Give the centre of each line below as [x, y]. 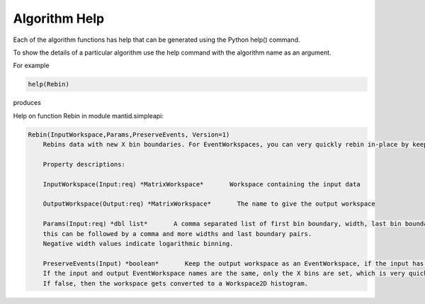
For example [31, 66]
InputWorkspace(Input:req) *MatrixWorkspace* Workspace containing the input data [202, 184]
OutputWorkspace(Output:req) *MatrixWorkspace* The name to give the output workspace [209, 204]
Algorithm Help [59, 18]
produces [27, 103]
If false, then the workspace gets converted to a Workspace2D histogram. [175, 283]
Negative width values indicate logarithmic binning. [138, 243]
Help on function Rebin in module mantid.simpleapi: [89, 116]
